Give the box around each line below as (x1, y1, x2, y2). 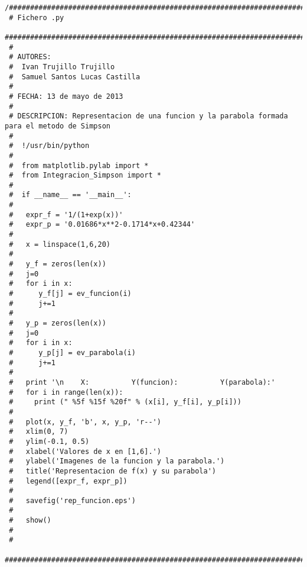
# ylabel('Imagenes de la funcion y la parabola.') (9, 457, 225, 466)
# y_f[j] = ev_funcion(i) (9, 289, 132, 298)
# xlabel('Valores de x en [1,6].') (9, 447, 161, 456)
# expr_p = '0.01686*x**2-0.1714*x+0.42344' (9, 220, 195, 229)
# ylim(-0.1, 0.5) (9, 437, 90, 446)
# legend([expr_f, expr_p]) (9, 476, 128, 485)
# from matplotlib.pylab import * (9, 161, 149, 170)
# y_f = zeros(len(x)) (9, 260, 106, 269)
